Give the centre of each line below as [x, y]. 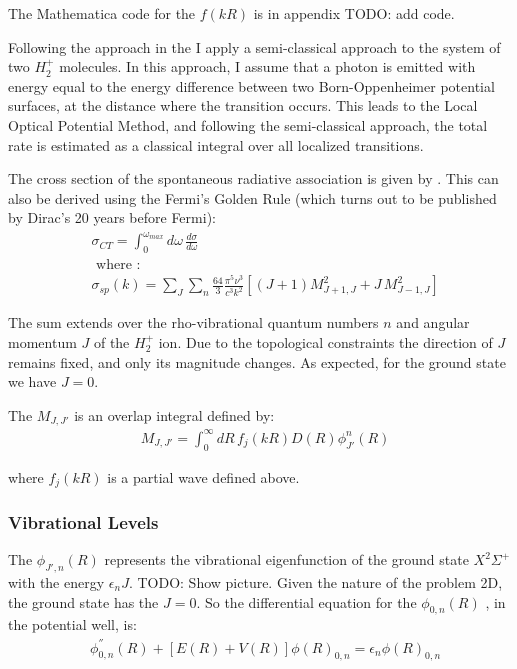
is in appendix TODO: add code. [354, 13]
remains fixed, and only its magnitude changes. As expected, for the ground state [257, 361]
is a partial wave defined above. [203, 476]
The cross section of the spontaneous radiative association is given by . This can [253, 178]
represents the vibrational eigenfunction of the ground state [286, 559]
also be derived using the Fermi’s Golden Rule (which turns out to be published [252, 197]
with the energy [56, 582]
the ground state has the [83, 601]
